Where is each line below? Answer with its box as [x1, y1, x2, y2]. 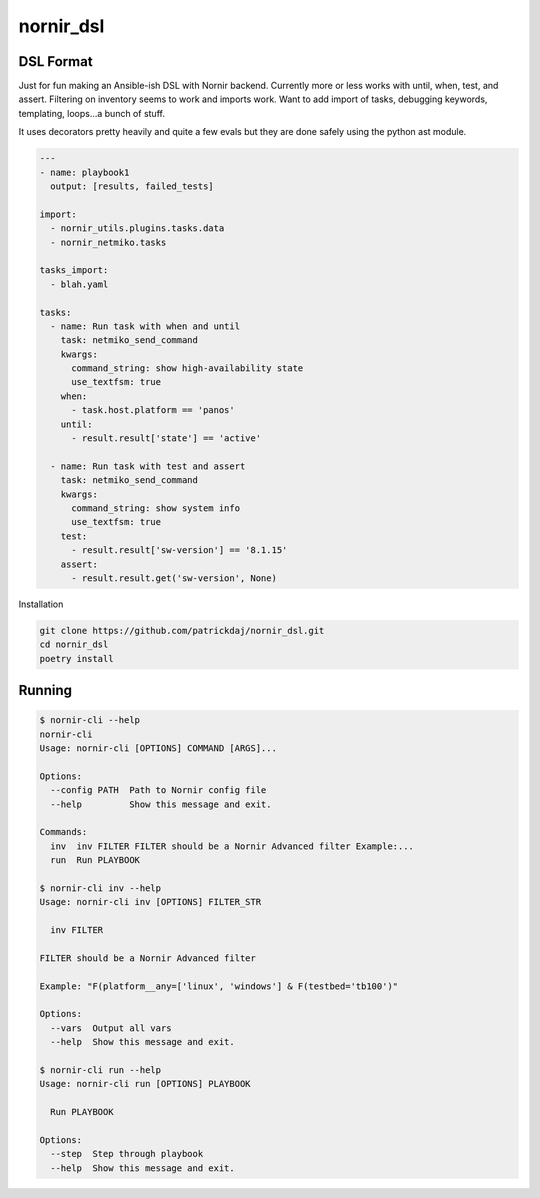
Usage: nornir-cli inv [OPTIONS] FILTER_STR [39, 896, 262, 908]
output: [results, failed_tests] [50, 181, 214, 192]
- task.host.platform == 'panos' [71, 405, 235, 416]
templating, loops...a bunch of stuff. [18, 107, 165, 119]
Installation [18, 598, 64, 610]
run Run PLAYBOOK [50, 855, 140, 866]
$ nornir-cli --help [39, 715, 140, 726]
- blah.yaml [50, 278, 109, 290]
